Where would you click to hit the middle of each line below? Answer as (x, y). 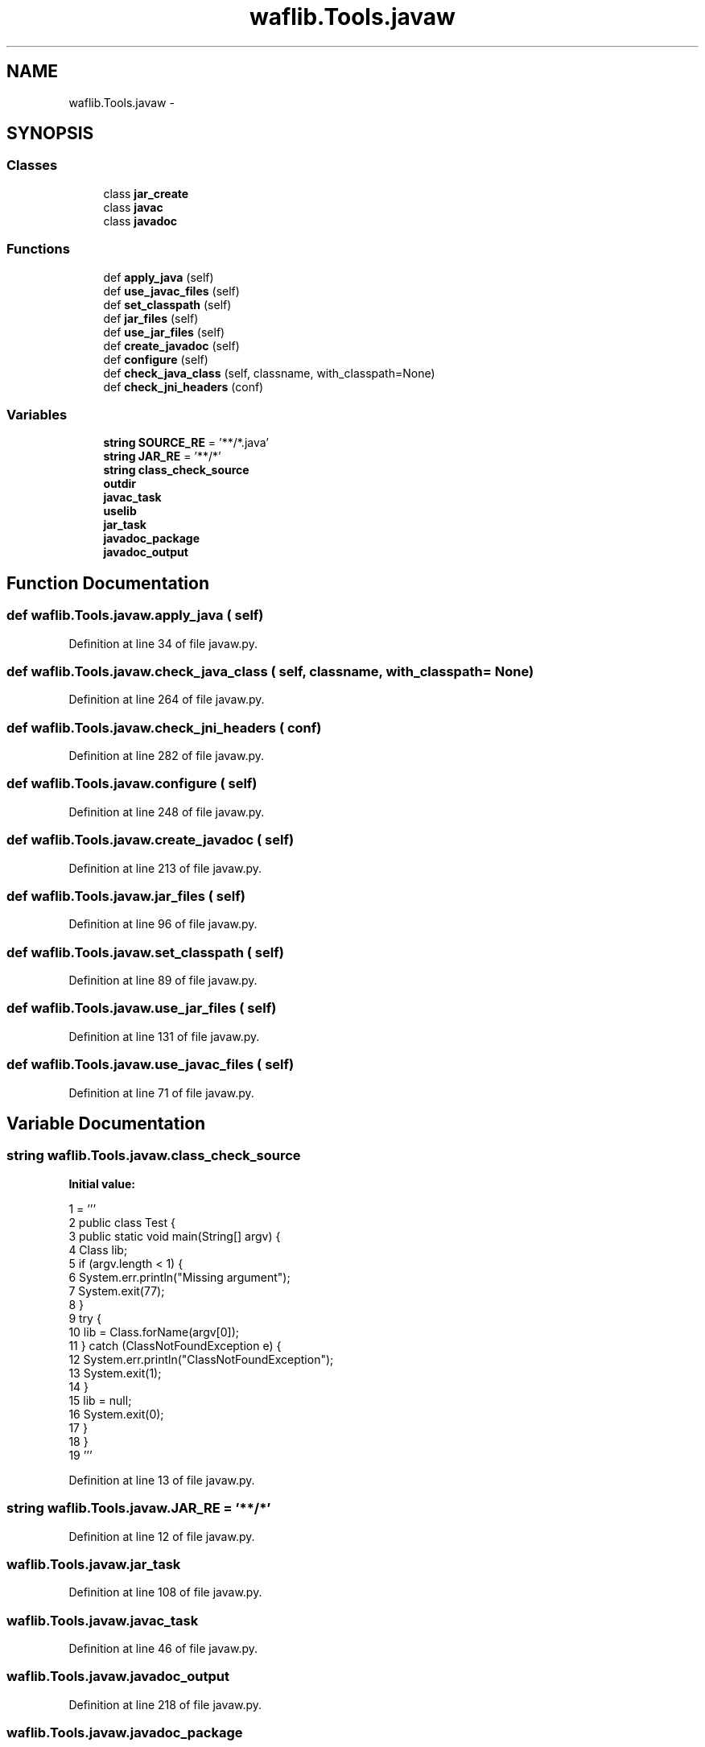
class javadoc (140, 221)
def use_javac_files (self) (171, 291)
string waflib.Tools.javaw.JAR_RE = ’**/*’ (139, 1508)
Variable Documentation (106, 1123)
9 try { (85, 1318)
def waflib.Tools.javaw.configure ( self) (132, 784)
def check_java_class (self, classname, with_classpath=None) (269, 373)
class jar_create (146, 193)
